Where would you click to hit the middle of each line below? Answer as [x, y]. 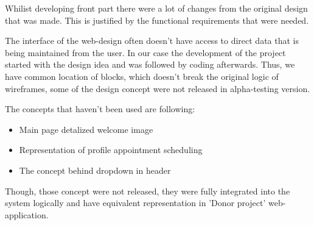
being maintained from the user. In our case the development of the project [145, 52]
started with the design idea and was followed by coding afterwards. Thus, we [150, 64]
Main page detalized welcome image [86, 129]
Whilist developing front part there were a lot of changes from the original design [156, 8]
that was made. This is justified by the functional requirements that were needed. [157, 20]
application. [27, 214]
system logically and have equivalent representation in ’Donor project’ [135, 203]
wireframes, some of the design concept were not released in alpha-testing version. [158, 88]
